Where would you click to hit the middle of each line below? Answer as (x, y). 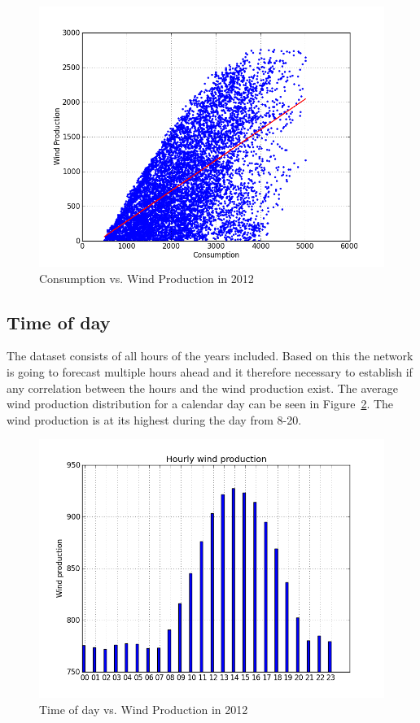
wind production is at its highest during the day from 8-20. (154, 419)
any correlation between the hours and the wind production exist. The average (203, 388)
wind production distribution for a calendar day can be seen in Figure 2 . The (200, 404)
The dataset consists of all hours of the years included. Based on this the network (210, 356)
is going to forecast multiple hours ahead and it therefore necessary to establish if (210, 371)
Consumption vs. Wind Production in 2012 (147, 278)
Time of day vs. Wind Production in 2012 (144, 709)
